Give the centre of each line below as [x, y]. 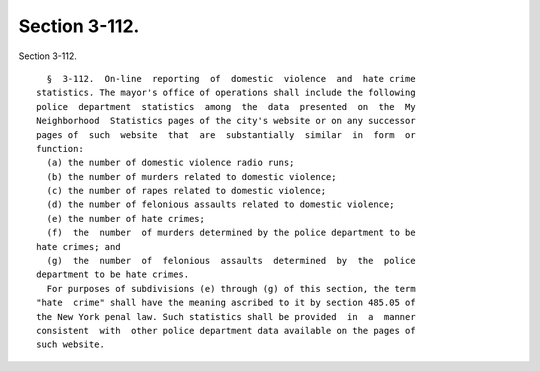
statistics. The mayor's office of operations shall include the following [226, 93]
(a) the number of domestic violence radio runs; [170, 163]
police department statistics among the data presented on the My [226, 106]
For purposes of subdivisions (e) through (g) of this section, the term [231, 288]
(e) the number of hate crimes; [125, 218]
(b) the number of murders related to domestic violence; [191, 176]
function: [60, 148]
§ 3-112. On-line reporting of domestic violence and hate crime [231, 78]
